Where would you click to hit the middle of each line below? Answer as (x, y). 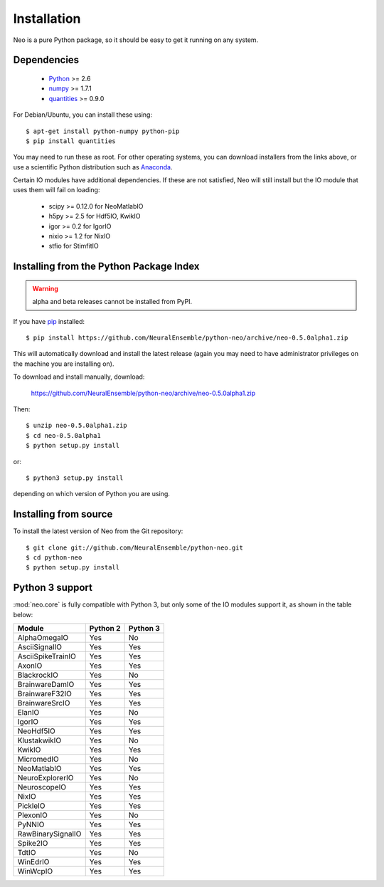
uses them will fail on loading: (57, 190)
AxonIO (30, 666)
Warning (45, 288)
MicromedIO (38, 760)
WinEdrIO (33, 862)
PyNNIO (31, 824)
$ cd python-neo (54, 557)
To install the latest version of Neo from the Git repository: (98, 531)
